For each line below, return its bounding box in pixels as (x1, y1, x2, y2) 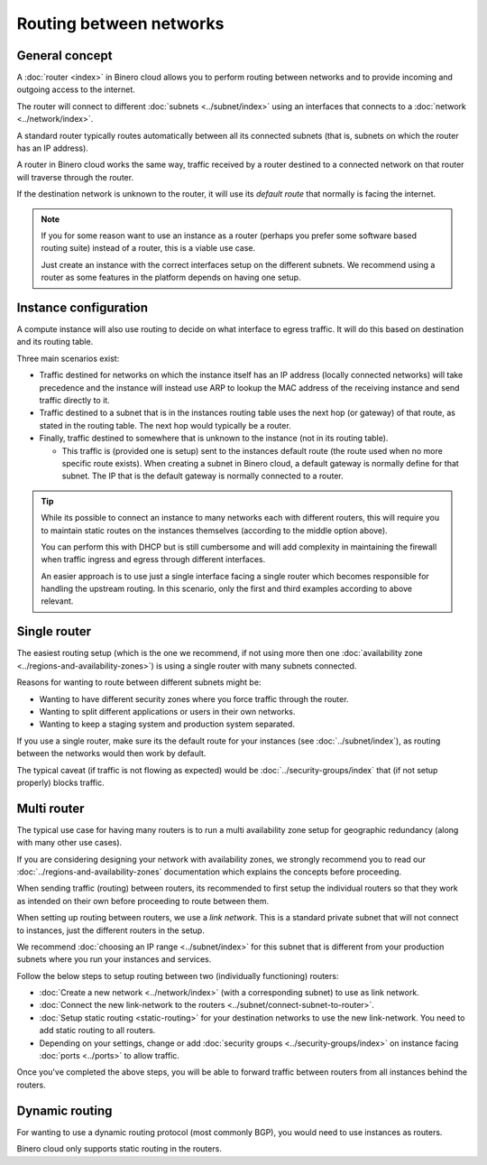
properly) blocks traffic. (16, 777, 105, 788)
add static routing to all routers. (39, 1025, 156, 1036)
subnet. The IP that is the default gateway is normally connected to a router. (61, 470, 345, 482)
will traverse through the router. (16, 171, 134, 182)
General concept (16, 48, 113, 63)
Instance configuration (16, 300, 149, 315)
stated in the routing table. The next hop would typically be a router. (39, 420, 292, 430)
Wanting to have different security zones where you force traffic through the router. (39, 693, 349, 704)
